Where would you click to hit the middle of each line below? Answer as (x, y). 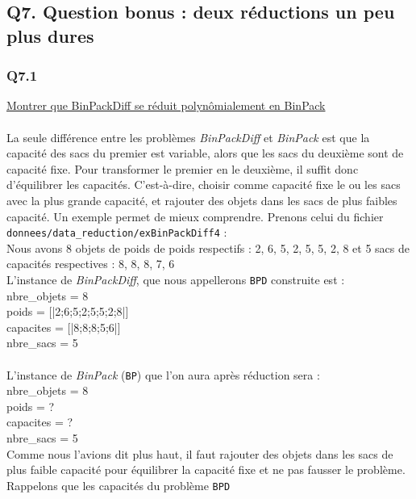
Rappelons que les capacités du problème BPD (119, 485)
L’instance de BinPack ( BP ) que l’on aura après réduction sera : (163, 374)
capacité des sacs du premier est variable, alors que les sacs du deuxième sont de (205, 153)
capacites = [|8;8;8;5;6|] (64, 327)
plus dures (50, 35)
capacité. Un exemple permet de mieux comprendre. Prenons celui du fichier (195, 216)
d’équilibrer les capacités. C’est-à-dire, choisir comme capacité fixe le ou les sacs (204, 185)
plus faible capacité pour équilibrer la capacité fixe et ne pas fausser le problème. (206, 470)
